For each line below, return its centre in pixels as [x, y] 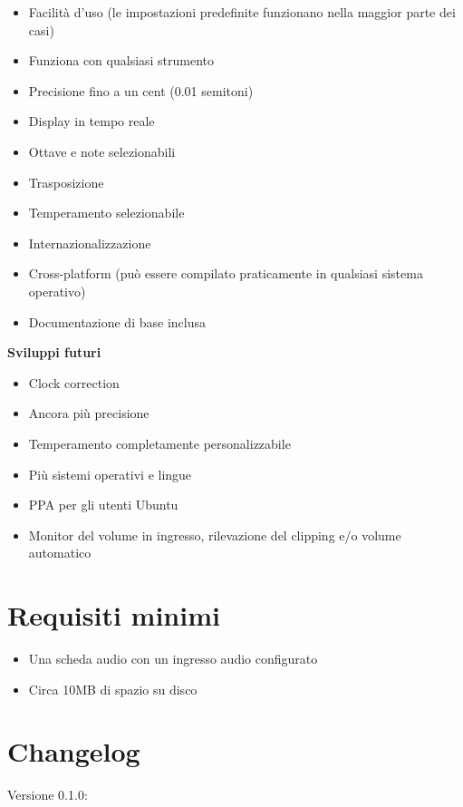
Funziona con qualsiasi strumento [121, 60]
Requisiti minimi [114, 615]
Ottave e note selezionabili [102, 151]
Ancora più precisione [89, 413]
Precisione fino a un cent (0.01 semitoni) [141, 90]
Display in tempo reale [92, 121]
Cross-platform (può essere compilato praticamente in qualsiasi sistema [226, 273]
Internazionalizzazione [90, 243]
